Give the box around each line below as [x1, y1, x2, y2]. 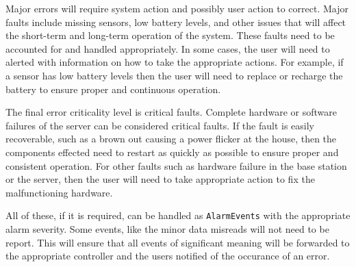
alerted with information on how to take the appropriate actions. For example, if [5, 55, 344, 69]
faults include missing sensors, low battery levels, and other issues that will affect [5, 14, 346, 29]
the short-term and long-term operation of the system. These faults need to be [5, 28, 335, 42]
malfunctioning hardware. [5, 185, 113, 199]
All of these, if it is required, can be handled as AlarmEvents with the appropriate [5, 208, 351, 222]
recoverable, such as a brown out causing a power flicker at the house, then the [5, 131, 337, 146]
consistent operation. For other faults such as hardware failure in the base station [5, 158, 347, 173]
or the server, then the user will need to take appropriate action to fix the [5, 172, 315, 186]
